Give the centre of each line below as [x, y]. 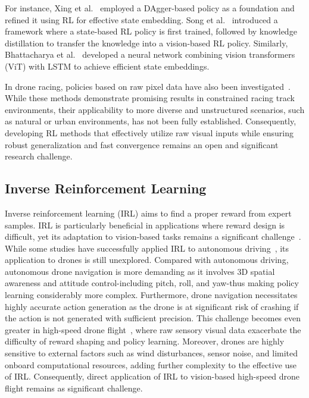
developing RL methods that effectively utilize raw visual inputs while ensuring [149, 132]
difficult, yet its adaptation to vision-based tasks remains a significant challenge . [153, 236]
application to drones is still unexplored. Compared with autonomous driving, [147, 260]
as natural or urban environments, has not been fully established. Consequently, [151, 121]
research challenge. [39, 156]
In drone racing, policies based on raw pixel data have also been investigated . [148, 86]
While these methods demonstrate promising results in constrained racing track [150, 98]
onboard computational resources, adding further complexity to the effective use [151, 364]
